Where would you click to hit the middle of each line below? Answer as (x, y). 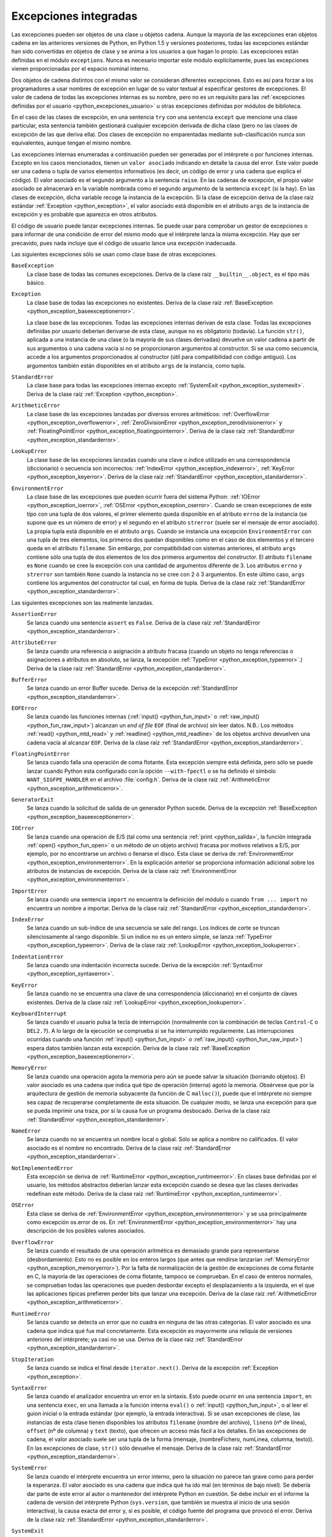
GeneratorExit (33, 800)
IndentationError (38, 957)
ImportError (29, 891)
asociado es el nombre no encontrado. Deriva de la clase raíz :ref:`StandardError (129, 1148)
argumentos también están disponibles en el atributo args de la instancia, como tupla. (136, 365)
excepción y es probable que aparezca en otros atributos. (85, 215)
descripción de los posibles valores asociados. (86, 1231)
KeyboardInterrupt (39, 1013)
